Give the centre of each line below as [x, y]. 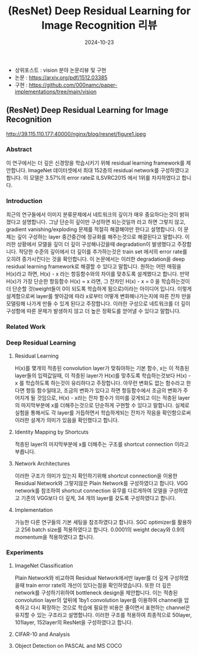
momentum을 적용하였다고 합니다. [54, 537]
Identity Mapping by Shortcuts [51, 432]
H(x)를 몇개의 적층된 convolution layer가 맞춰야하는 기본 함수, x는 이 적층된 [102, 368]
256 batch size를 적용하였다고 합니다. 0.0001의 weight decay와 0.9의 [103, 529]
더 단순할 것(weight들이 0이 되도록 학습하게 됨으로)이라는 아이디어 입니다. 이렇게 [99, 289]
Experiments [25, 552]
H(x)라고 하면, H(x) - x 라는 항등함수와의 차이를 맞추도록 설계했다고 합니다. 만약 [98, 274]
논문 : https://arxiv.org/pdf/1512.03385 [61, 77]
